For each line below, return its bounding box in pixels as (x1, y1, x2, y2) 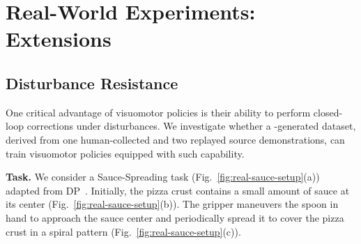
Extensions (6, 24, 112, 53)
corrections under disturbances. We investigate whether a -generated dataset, (26, 119, 356, 133)
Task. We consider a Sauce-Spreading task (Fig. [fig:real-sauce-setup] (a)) (6, 169, 320, 184)
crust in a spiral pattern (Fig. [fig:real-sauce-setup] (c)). (6, 224, 241, 238)
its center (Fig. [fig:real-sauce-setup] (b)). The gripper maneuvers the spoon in (6, 197, 339, 211)
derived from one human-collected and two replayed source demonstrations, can (6, 132, 345, 146)
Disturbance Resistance (6, 72, 178, 93)
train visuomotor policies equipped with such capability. (6, 146, 245, 160)
